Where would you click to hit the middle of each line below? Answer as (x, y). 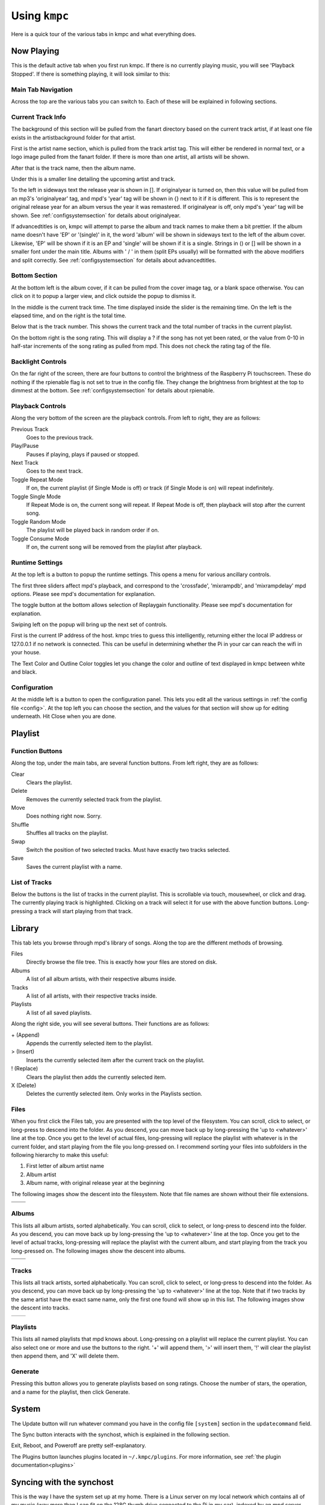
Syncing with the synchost (62, 1482)
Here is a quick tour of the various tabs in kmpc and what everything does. (104, 34)
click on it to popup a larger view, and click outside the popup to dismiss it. (104, 296)
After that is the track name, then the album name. (73, 168)
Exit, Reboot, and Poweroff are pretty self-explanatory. (79, 1445)
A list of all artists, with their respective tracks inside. (92, 996)
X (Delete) (24, 1085)
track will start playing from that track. (85, 911)
